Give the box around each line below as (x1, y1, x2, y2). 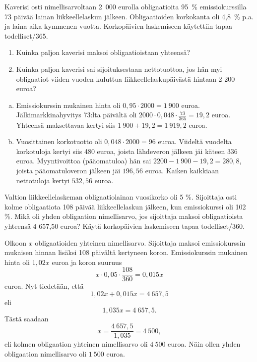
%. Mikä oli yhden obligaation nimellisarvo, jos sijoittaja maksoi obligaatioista (4, 211, 243, 221)
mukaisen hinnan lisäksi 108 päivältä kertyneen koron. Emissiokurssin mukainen (4, 247, 248, 258)
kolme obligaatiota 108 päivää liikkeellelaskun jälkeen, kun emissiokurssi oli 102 (4, 201, 246, 211)
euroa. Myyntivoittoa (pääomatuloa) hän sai (16, 155, 151, 166)
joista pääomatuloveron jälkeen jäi (16, 165, 121, 176)
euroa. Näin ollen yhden (168, 339, 241, 349)
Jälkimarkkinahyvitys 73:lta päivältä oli (16, 109, 137, 120)
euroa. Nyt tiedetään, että (4, 281, 84, 291)
